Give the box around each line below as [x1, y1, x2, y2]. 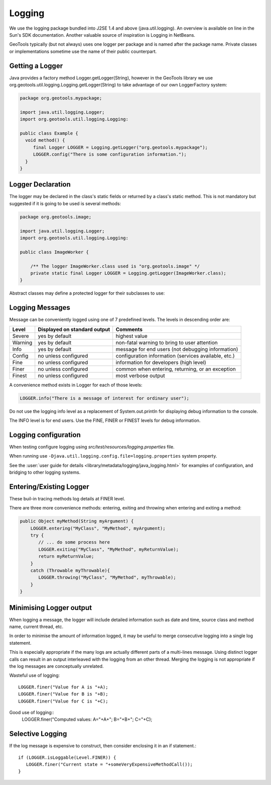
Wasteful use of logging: [9, 672, 60, 678]
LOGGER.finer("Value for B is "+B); [18, 691, 108, 697]
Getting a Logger [9, 61, 63, 70]
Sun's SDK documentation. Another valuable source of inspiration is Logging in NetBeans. [9, 32, 196, 38]
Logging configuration [9, 430, 81, 439]
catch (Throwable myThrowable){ [30, 568, 110, 573]
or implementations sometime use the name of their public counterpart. [9, 48, 157, 54]
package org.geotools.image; [20, 214, 92, 220]
